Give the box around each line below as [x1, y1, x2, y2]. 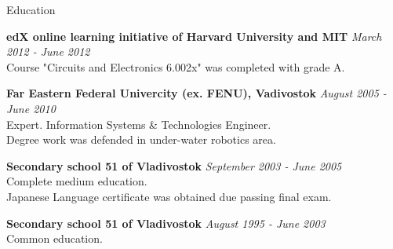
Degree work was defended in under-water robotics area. [6, 131, 276, 148]
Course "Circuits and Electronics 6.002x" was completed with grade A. [6, 58, 345, 75]
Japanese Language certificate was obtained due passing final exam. [6, 188, 332, 204]
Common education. [6, 230, 103, 247]
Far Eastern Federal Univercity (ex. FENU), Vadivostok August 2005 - [6, 85, 387, 101]
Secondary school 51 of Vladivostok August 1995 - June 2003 [6, 214, 326, 231]
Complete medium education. [6, 173, 147, 189]
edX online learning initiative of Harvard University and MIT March [6, 27, 382, 44]
